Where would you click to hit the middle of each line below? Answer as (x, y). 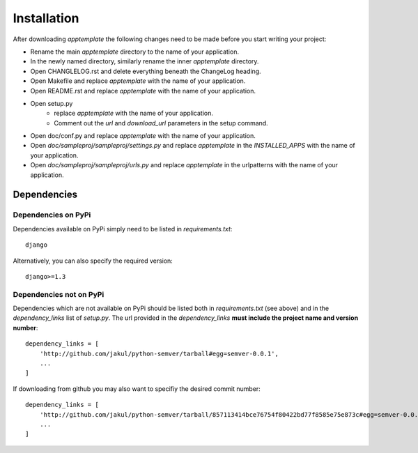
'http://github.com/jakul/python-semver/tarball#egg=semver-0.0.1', (159, 353)
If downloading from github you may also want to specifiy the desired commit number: (137, 389)
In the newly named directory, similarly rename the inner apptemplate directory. (145, 61)
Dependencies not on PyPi (59, 294)
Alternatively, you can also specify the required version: (93, 261)
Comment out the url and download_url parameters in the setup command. (161, 123)
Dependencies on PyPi (52, 215)
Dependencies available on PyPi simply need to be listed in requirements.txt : (123, 229)
